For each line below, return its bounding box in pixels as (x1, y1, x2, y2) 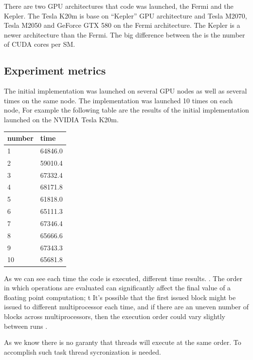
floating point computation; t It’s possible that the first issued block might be (4, 292, 236, 302)
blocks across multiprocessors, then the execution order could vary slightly (4, 311, 225, 321)
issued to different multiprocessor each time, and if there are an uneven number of (4, 302, 249, 312)
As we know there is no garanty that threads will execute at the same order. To (4, 337, 241, 347)
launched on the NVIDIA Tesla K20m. (4, 114, 119, 124)
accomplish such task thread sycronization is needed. (4, 346, 161, 357)
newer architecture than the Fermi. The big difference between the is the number (4, 29, 245, 39)
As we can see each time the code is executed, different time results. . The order (4, 273, 243, 283)
